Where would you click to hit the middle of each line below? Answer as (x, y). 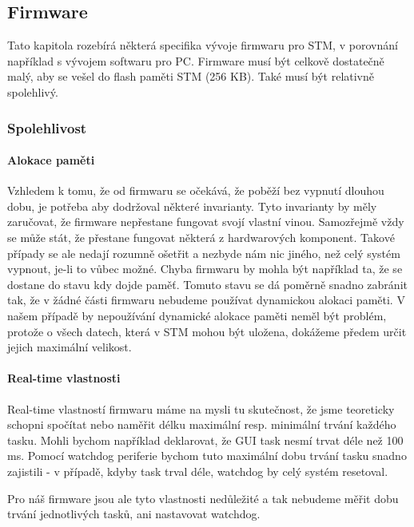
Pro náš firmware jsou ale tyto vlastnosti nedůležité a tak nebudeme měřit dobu (203, 498)
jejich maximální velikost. (70, 347)
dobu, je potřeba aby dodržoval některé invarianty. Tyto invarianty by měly (192, 206)
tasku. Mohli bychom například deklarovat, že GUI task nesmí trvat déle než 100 (205, 440)
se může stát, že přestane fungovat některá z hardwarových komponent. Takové (201, 237)
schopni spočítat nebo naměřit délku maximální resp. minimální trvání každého (202, 424)
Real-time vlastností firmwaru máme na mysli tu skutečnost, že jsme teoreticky (201, 408)
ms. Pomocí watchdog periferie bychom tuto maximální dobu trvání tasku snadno (207, 456)
